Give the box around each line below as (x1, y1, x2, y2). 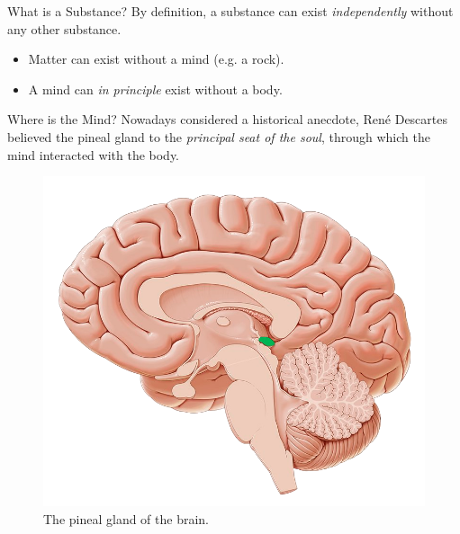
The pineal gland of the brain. (43, 510, 210, 529)
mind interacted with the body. (7, 145, 180, 164)
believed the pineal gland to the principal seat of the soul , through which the (7, 127, 430, 146)
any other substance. (7, 19, 122, 38)
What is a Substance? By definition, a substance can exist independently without (7, 2, 454, 20)
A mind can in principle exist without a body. (28, 79, 283, 98)
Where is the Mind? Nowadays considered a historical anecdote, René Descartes (7, 110, 448, 129)
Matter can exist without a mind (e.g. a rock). (28, 49, 284, 68)
